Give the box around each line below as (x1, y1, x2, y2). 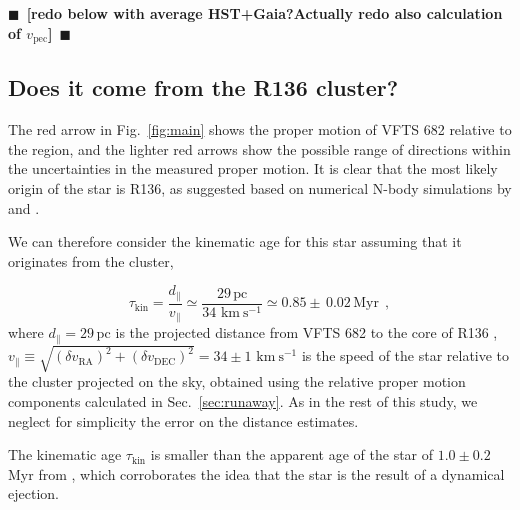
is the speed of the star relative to (301, 345, 510, 366)
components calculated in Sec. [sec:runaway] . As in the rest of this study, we (8, 390, 478, 411)
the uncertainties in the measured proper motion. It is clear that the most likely (8, 158, 498, 179)
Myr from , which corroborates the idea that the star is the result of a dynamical (8, 463, 505, 484)
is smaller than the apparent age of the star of (150, 444, 434, 465)
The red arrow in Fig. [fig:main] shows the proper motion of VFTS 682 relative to (8, 119, 512, 140)
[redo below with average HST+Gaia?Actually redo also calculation (26, 3, 503, 23)
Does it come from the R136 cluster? (8, 72, 399, 103)
